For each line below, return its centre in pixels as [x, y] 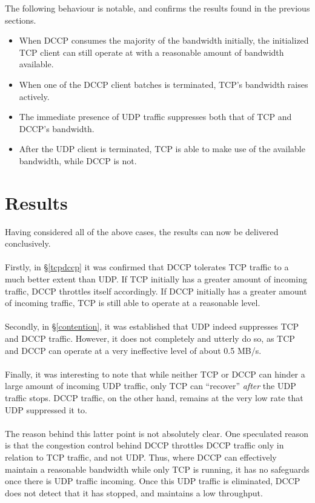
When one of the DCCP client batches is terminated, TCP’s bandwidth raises [164, 84]
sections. [21, 20]
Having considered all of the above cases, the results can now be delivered [142, 231]
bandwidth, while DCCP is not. [78, 160]
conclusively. [28, 243]
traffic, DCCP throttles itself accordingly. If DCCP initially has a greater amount [156, 291]
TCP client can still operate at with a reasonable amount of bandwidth [151, 52]
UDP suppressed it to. [46, 409]
